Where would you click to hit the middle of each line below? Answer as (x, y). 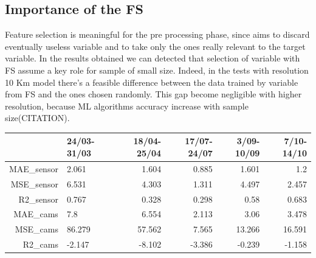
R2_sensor (38, 199)
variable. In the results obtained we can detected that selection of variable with (153, 58)
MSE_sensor (34, 183)
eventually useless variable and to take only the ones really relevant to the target (155, 46)
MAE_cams (36, 214)
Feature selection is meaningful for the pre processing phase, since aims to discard (157, 34)
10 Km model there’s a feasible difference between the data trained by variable (152, 82)
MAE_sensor (34, 168)
